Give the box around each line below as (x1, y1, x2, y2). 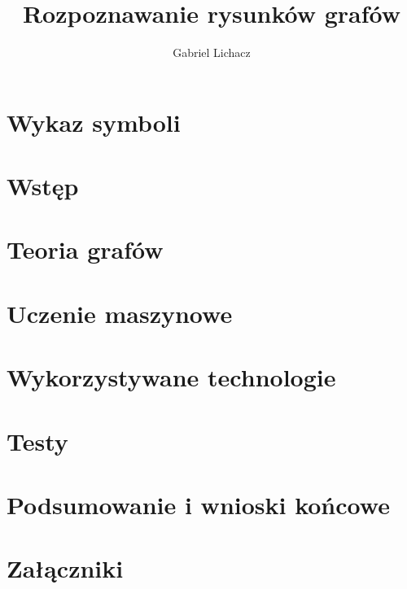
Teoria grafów (7, 233, 164, 266)
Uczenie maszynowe (7, 296, 233, 329)
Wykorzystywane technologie (7, 360, 336, 394)
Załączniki (7, 552, 124, 585)
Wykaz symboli (7, 105, 181, 138)
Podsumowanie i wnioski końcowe (7, 487, 390, 521)
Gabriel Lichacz (173, 44, 251, 61)
